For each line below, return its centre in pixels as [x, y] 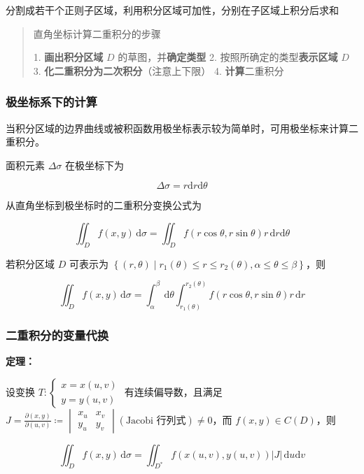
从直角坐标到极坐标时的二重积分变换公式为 [104, 205]
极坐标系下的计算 [51, 102]
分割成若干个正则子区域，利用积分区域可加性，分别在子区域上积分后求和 [172, 10]
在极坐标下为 [95, 165]
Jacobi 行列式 [156, 421]
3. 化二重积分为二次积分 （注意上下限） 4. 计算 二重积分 [159, 70]
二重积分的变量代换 [57, 335]
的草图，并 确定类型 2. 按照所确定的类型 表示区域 [228, 57]
